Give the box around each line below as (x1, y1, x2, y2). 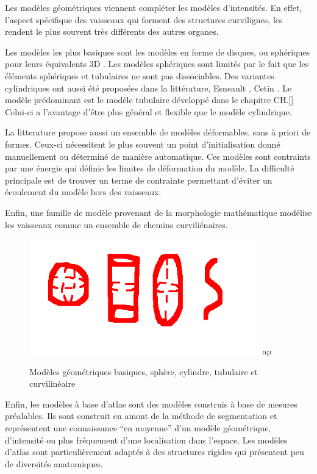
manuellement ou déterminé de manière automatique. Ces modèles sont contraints (5, 149, 311, 162)
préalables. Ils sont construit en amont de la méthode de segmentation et (5, 409, 277, 422)
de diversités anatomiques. (5, 457, 103, 470)
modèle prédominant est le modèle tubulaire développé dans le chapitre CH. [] (5, 93, 294, 106)
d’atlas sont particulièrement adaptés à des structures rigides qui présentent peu (5, 445, 304, 458)
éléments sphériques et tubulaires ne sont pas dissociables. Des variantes (5, 69, 274, 82)
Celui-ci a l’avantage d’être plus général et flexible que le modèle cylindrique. (5, 105, 292, 118)
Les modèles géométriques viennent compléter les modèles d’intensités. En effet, (5, 1, 302, 13)
